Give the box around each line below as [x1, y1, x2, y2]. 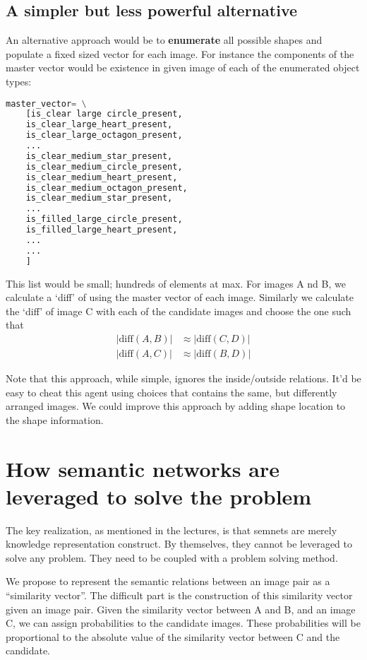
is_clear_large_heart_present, [25, 119, 173, 130]
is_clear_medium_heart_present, [25, 172, 178, 182]
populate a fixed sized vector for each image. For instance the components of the [6, 46, 354, 61]
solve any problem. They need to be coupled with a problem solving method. [6, 550, 338, 565]
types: [6, 73, 32, 88]
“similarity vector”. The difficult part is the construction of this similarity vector [6, 588, 353, 603]
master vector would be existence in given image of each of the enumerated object [6, 60, 360, 75]
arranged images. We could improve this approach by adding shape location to [6, 399, 346, 413]
